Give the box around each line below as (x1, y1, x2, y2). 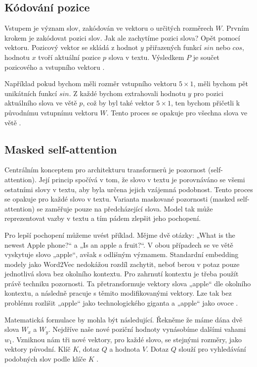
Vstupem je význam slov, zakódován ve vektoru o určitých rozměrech (4, 23, 214, 33)
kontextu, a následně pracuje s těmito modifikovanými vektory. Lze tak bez (4, 288, 232, 298)
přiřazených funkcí (146, 42, 202, 52)
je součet (193, 52, 220, 62)
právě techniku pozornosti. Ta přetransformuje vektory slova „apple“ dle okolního (4, 278, 251, 288)
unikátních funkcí (4, 88, 57, 98)
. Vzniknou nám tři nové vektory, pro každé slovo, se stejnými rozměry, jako (12, 334, 242, 344)
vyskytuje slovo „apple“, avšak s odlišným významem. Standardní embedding (4, 249, 239, 260)
